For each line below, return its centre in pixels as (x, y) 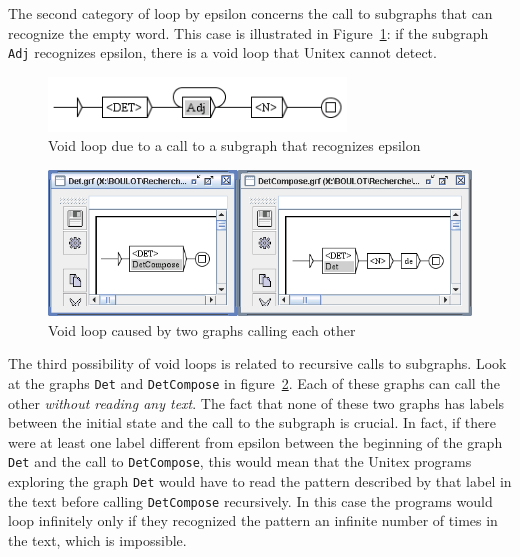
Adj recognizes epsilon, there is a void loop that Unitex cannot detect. (222, 52)
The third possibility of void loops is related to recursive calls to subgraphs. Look (257, 363)
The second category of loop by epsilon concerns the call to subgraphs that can (250, 13)
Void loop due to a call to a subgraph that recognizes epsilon (234, 145)
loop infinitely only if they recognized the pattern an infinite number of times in (253, 520)
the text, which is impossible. (97, 539)
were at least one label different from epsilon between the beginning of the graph (255, 441)
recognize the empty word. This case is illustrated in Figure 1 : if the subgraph (248, 32)
